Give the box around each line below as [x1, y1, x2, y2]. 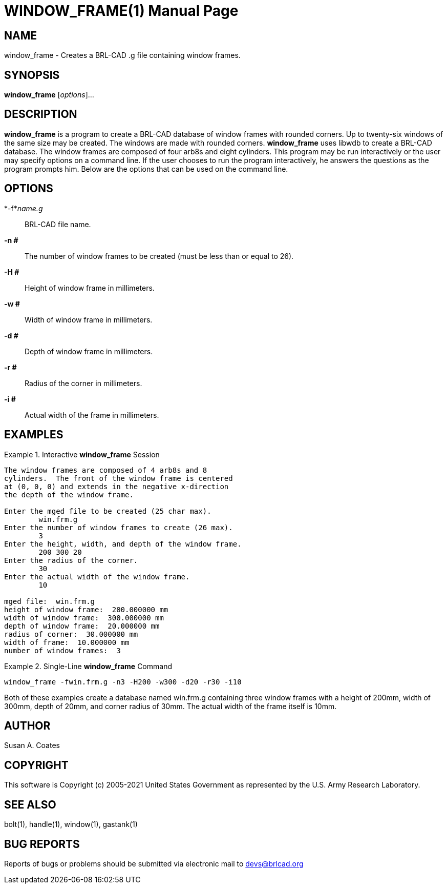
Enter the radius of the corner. [4, 556, 138, 564]
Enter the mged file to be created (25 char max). [4, 507, 211, 515]
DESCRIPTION [4, 108, 77, 121]
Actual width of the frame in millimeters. [25, 410, 159, 419]
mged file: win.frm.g [4, 597, 95, 606]
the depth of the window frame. [4, 490, 134, 499]
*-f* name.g [4, 204, 43, 213]
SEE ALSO [4, 798, 56, 811]
